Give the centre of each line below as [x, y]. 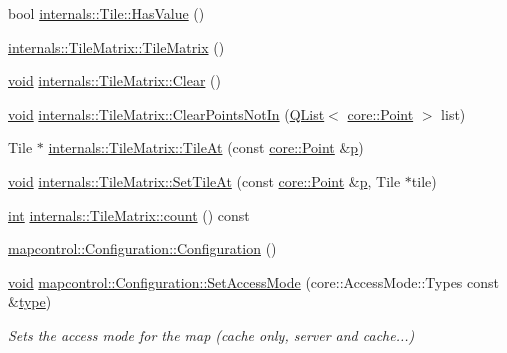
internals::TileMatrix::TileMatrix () [116, 46]
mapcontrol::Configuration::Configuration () [142, 248]
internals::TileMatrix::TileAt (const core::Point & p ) [206, 147]
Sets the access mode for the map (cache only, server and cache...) [211, 334]
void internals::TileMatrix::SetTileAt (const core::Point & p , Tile [204, 180]
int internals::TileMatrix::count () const [129, 214]
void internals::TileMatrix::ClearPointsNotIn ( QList [166, 113]
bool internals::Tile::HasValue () [106, 13]
